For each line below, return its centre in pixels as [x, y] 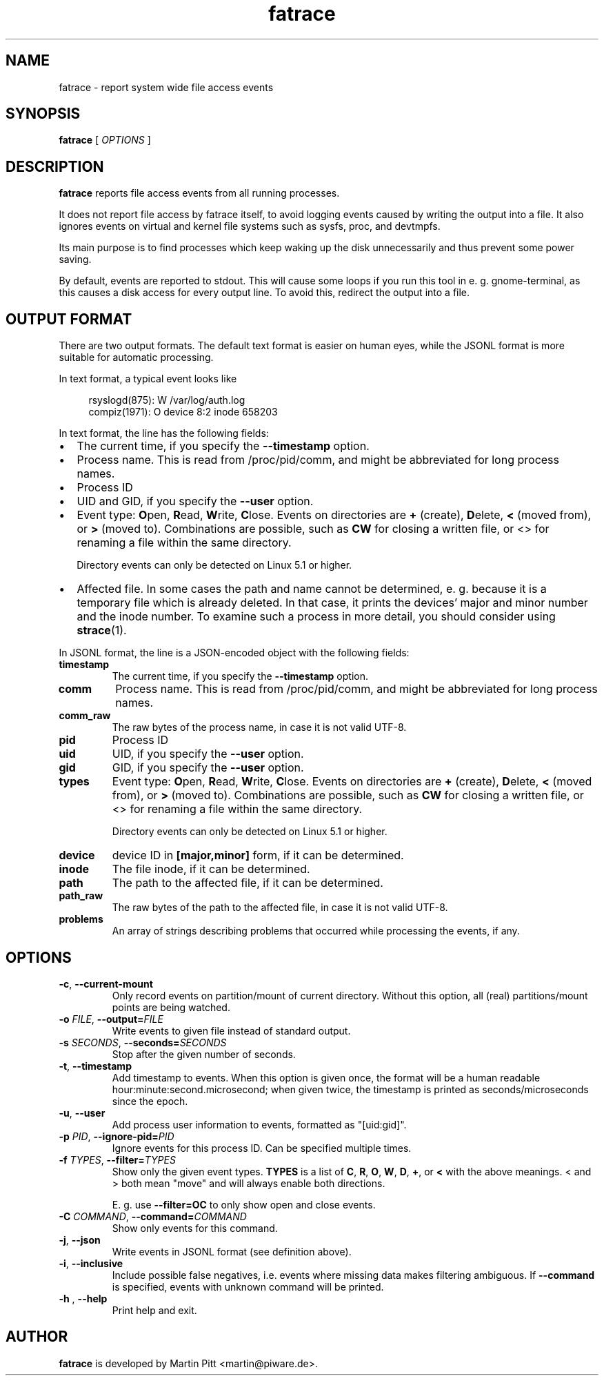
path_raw [81, 896]
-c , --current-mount [106, 983]
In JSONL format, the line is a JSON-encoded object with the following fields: [234, 653]
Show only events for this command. [195, 1228]
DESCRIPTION [55, 166]
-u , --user [82, 1113]
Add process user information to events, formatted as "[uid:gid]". [259, 1124]
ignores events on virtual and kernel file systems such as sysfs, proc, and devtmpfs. [250, 226]
